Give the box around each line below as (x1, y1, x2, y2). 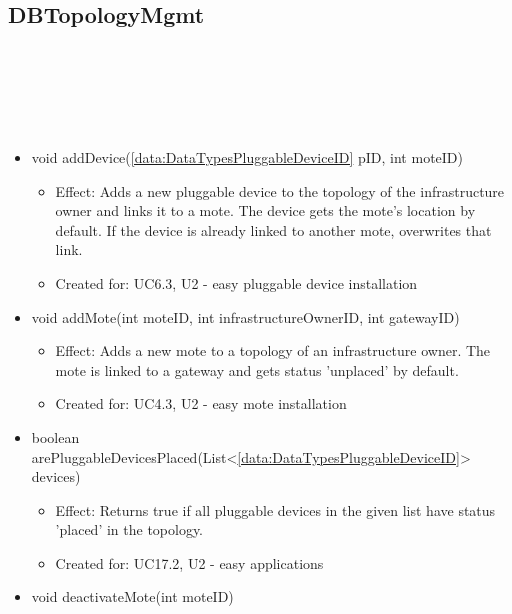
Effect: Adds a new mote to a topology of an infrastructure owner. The (55, 340, 491, 361)
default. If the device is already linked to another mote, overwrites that (55, 219, 492, 240)
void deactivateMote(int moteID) (31, 586, 234, 607)
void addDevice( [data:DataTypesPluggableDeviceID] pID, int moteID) (31, 146, 463, 167)
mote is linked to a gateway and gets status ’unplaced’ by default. (55, 359, 459, 380)
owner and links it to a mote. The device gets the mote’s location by (55, 200, 476, 221)
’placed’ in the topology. (55, 519, 204, 540)
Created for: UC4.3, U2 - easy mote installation (55, 393, 347, 414)
